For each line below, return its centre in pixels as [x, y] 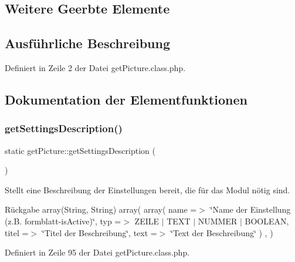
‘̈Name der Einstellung [250, 209]
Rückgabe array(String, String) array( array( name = [101, 209]
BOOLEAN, [267, 221]
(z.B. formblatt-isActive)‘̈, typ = [63, 221]
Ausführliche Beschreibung [87, 43]
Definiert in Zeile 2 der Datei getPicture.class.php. [95, 67]
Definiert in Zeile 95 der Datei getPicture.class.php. [97, 252]
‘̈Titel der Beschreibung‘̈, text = [99, 232]
